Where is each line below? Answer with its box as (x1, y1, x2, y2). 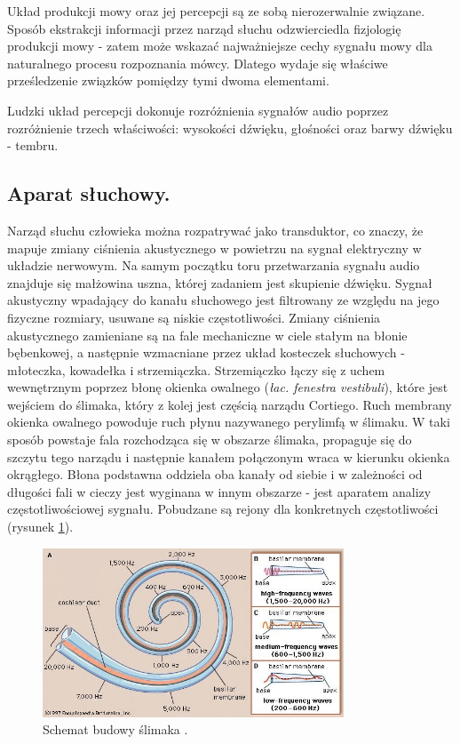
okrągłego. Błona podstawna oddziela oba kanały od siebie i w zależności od (7, 465, 423, 484)
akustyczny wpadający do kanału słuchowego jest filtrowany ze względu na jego (7, 291, 440, 309)
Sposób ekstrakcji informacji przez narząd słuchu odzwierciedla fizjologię (7, 19, 401, 37)
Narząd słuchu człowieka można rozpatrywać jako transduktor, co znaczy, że (7, 220, 424, 239)
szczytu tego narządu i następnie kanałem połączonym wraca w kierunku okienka (7, 447, 450, 466)
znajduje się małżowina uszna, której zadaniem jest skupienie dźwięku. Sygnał (7, 273, 432, 292)
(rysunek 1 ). (7, 517, 74, 536)
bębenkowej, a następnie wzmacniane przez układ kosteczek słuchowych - (7, 343, 405, 362)
